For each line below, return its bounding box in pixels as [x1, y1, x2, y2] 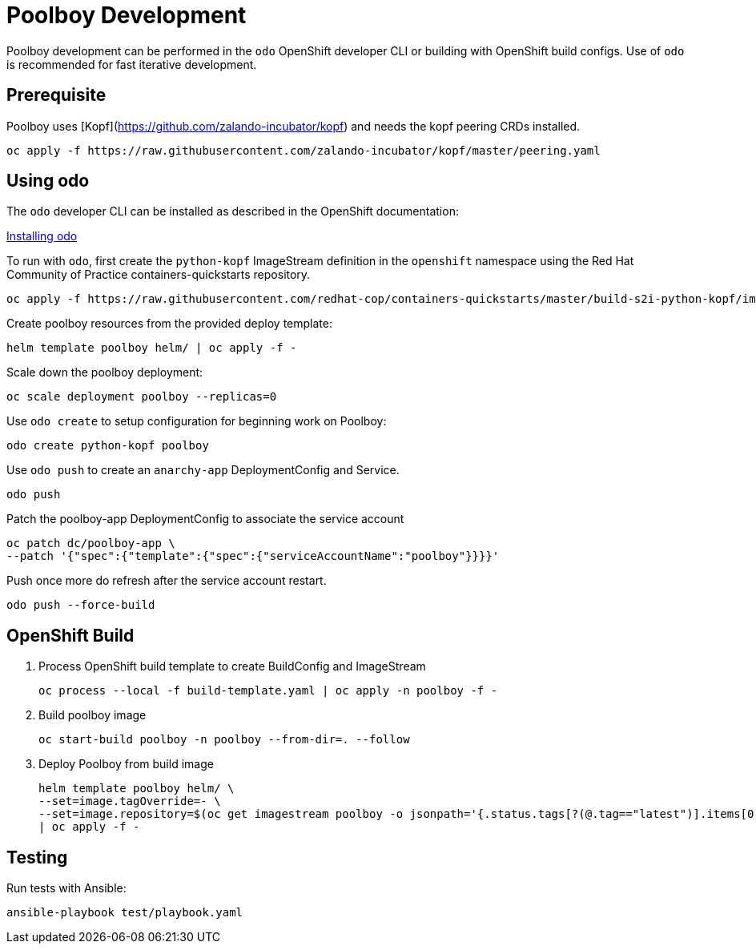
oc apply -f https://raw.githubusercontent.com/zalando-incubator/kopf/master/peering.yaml [6, 143, 601, 157]
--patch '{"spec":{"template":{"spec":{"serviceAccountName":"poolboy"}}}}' [6, 549, 500, 563]
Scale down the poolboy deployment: [6, 365, 203, 380]
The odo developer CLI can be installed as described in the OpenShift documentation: [6, 204, 459, 219]
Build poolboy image [38, 708, 147, 723]
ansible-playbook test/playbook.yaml [6, 906, 243, 920]
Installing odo [6, 229, 78, 244]
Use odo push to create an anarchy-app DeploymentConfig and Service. [6, 463, 400, 477]
